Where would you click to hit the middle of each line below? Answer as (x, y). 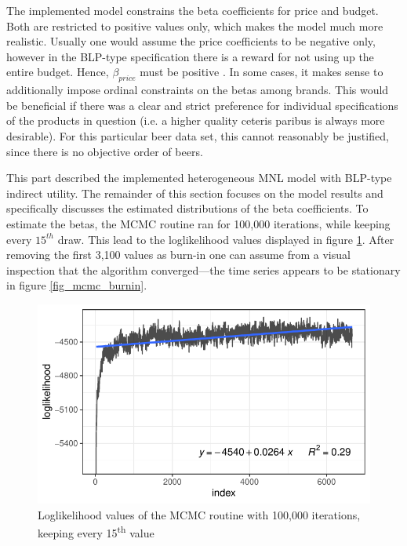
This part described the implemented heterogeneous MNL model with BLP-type (199, 178)
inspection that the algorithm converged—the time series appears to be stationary (203, 269)
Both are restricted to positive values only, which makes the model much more (195, 25)
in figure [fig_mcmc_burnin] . (77, 285)
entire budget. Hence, (58, 72)
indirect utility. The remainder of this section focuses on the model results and (195, 193)
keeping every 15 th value (96, 532)
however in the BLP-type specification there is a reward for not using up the (190, 56)
